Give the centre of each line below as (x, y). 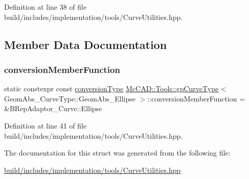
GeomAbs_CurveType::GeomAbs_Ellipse (70, 98)
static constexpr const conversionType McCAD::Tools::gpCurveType (111, 88)
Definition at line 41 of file (46, 125)
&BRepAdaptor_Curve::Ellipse (53, 108)
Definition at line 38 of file (46, 7)
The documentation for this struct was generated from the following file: (117, 153)
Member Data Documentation (86, 44)
